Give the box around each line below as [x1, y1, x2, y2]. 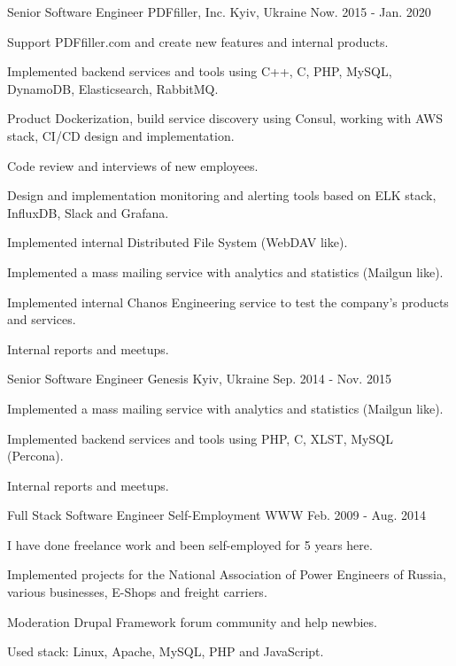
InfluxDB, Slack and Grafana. [7, 203, 169, 221]
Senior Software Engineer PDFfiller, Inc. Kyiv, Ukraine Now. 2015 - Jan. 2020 [7, 3, 431, 20]
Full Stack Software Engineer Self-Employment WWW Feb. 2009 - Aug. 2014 [7, 506, 427, 524]
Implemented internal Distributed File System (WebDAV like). [7, 233, 348, 252]
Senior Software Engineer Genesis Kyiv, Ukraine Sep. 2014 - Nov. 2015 [7, 369, 391, 388]
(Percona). [7, 446, 64, 465]
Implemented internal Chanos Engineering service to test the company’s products [7, 292, 449, 311]
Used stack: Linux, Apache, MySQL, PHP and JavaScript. [7, 642, 324, 661]
